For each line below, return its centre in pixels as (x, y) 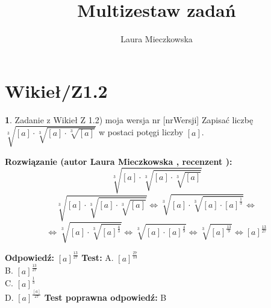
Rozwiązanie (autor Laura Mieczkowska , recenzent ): (119, 161)
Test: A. (98, 258)
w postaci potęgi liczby (141, 132)
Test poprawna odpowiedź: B (105, 297)
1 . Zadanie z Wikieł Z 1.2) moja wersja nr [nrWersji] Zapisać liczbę (129, 119)
